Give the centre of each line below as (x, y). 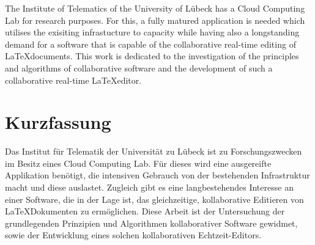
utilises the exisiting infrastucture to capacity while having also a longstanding (152, 32)
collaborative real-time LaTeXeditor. (73, 80)
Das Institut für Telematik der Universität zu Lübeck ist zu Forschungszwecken (154, 151)
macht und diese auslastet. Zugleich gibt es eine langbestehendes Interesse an (149, 187)
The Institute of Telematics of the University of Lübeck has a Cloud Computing (155, 8)
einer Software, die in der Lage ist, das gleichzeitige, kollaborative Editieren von (154, 199)
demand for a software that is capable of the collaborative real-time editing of (150, 44)
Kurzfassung (58, 122)
